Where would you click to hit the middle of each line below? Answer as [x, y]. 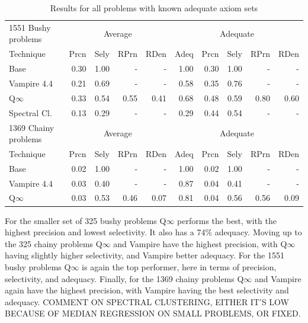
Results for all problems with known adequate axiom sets [154, 8]
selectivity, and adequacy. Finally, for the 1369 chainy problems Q [124, 278]
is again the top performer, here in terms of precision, [179, 266]
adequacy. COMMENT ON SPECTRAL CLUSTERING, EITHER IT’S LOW [147, 301]
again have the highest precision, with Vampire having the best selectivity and [147, 290]
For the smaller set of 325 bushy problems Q [86, 220]
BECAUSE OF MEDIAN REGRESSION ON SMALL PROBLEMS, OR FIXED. [153, 313]
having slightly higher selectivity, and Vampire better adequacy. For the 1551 [145, 255]
